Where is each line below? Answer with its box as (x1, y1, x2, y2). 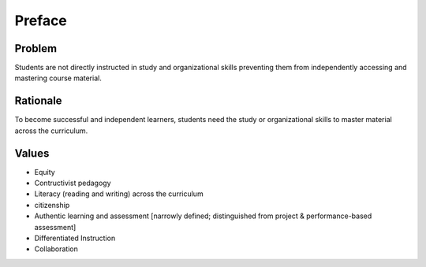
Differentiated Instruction (34, 233, 116, 243)
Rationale (14, 95, 62, 108)
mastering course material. (14, 73, 102, 83)
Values (14, 146, 50, 160)
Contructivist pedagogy (34, 178, 111, 188)
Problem (14, 42, 58, 55)
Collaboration (34, 244, 78, 254)
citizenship (34, 200, 70, 210)
